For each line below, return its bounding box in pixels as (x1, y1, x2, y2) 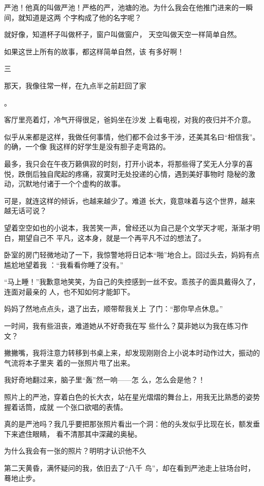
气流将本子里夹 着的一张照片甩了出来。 (4, 357, 135, 368)
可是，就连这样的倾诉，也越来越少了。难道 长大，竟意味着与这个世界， (4, 195, 241, 206)
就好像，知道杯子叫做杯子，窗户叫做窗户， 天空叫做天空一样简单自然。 (4, 29, 241, 40)
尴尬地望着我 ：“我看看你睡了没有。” (4, 259, 123, 270)
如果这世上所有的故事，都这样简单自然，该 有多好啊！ (4, 46, 184, 56)
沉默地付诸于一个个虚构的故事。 (18, 178, 125, 189)
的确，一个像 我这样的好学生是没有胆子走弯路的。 (4, 141, 170, 152)
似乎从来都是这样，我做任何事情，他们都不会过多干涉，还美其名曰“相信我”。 (4, 131, 260, 142)
